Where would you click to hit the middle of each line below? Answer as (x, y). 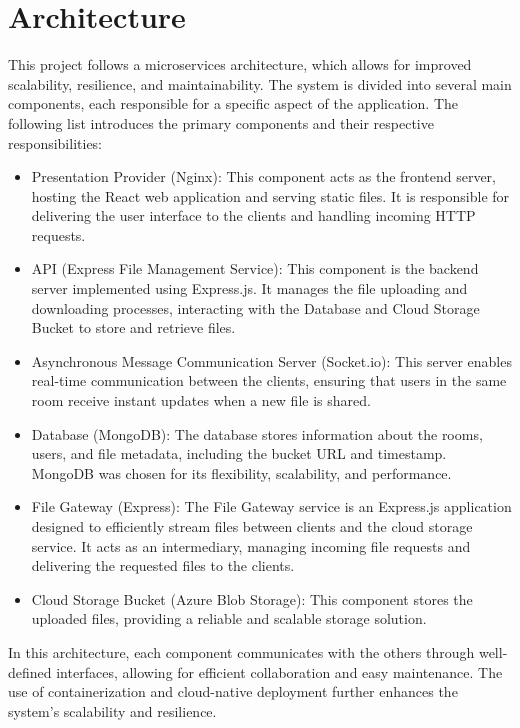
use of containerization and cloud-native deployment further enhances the (233, 691)
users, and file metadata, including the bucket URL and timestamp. (239, 453)
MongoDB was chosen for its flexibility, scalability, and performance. (241, 472)
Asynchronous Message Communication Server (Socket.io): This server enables (271, 360)
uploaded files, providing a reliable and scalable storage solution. (229, 618)
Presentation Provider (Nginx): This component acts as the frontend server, (263, 176)
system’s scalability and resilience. (112, 710)
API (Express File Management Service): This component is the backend (255, 268)
